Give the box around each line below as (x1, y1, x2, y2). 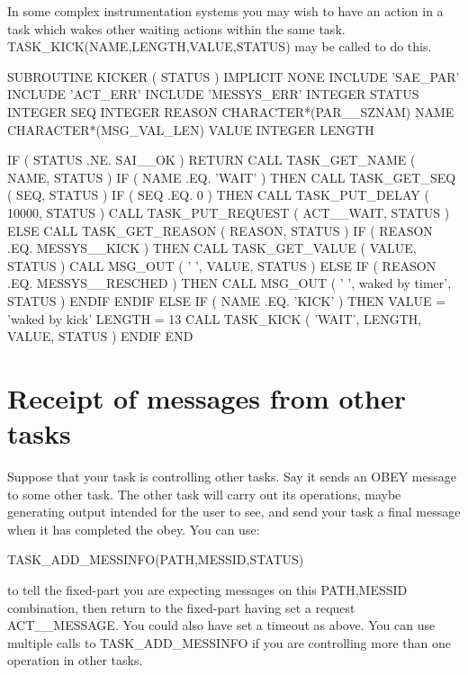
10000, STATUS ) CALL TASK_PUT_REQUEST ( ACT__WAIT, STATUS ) (7, 202, 450, 221)
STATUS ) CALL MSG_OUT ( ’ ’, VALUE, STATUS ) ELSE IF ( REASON (7, 256, 436, 274)
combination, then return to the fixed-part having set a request (7, 598, 355, 616)
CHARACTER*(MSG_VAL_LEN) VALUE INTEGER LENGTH (7, 120, 374, 139)
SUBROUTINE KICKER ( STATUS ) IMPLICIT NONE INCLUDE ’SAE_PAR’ (7, 67, 460, 85)
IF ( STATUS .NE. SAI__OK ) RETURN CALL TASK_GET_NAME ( (7, 150, 416, 169)
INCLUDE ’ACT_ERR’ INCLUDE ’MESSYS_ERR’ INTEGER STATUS (7, 85, 419, 103)
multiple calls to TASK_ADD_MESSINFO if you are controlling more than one (7, 633, 451, 652)
